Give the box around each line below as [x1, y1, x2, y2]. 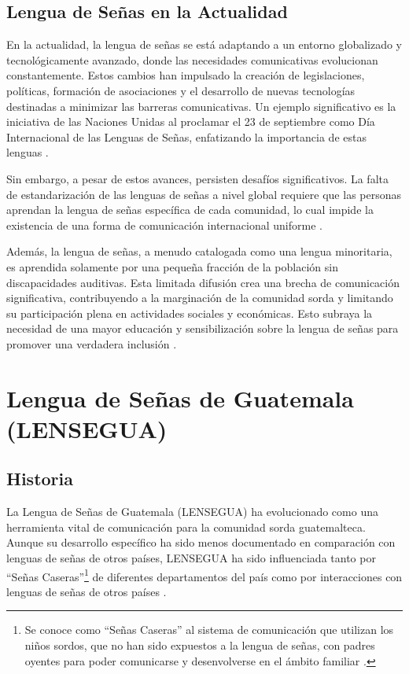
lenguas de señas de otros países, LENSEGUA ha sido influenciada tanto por [6, 550, 376, 566]
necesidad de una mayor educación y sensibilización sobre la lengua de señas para [6, 320, 399, 337]
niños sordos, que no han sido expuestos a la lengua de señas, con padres [24, 637, 375, 654]
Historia [6, 466, 73, 491]
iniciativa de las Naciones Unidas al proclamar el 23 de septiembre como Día [6, 113, 375, 130]
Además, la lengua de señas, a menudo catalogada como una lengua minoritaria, [6, 243, 392, 260]
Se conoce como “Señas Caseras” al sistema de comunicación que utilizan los [24, 621, 394, 638]
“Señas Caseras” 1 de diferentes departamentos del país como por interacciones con [6, 565, 403, 584]
